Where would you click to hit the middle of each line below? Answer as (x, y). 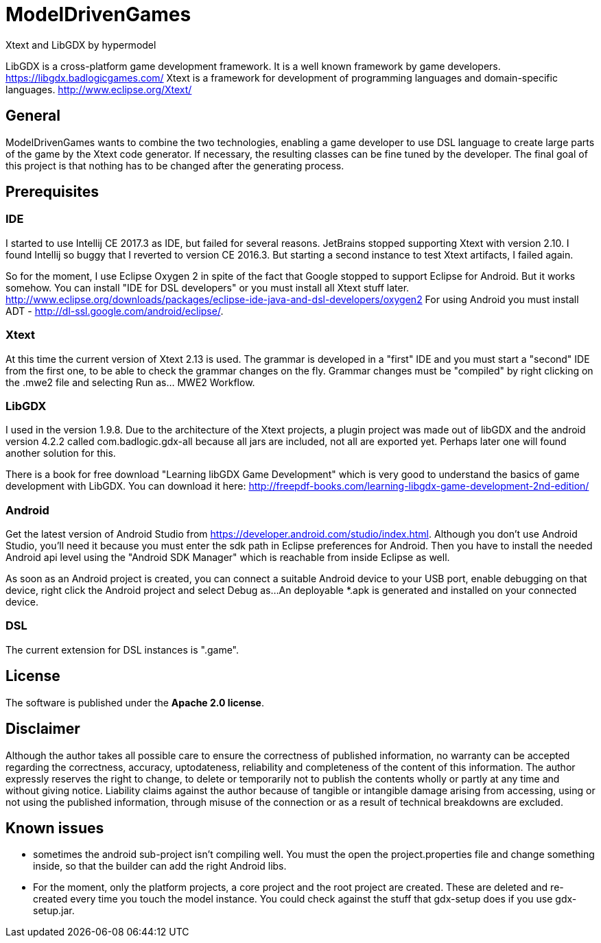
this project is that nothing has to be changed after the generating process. (175, 165)
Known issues (55, 828)
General (33, 116)
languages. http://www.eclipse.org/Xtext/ (99, 89)
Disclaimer (43, 729)
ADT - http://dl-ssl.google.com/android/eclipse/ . (115, 311)
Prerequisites (52, 192)
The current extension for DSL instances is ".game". (122, 649)
